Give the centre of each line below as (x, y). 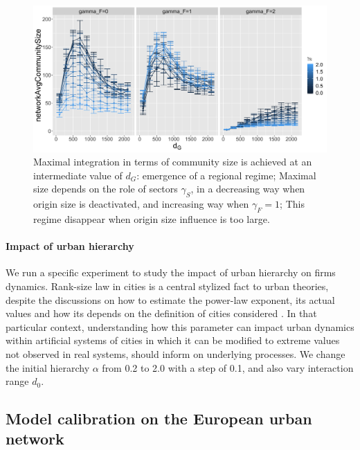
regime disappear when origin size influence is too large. (152, 218)
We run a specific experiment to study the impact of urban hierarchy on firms (171, 272)
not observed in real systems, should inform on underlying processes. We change (175, 353)
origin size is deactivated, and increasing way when (141, 204)
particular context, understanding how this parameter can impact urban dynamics (180, 326)
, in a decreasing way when (248, 189)
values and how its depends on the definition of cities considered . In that (161, 313)
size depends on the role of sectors (106, 189)
